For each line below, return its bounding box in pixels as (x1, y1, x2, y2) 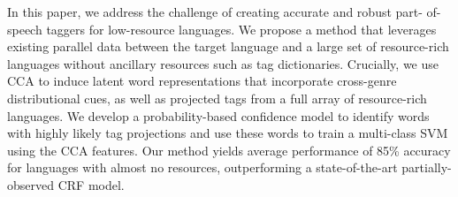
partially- (401, 158, 452, 177)
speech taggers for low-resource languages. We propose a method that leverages (7, 19, 437, 38)
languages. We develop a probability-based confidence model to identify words (7, 106, 430, 125)
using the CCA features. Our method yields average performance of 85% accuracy (7, 140, 451, 159)
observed (7, 175, 55, 193)
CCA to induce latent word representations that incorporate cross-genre (7, 72, 397, 90)
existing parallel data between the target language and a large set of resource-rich (7, 37, 449, 56)
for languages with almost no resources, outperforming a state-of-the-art (7, 158, 398, 177)
